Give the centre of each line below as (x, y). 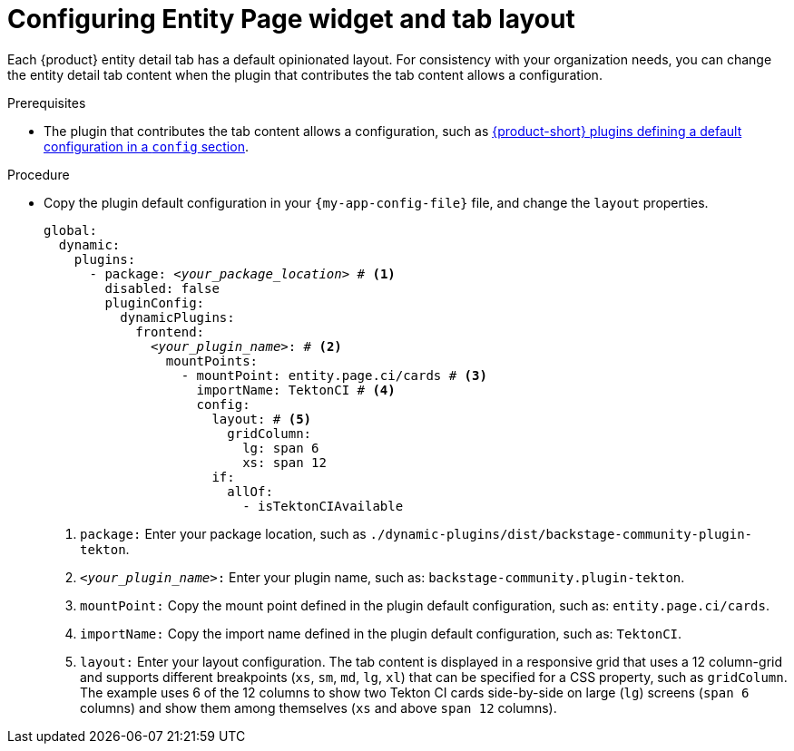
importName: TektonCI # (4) (296, 390)
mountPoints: (212, 361)
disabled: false (162, 288)
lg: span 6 (281, 448)
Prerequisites (47, 102)
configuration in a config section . (146, 146)
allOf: (250, 491)
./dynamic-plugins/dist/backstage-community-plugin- (561, 534)
